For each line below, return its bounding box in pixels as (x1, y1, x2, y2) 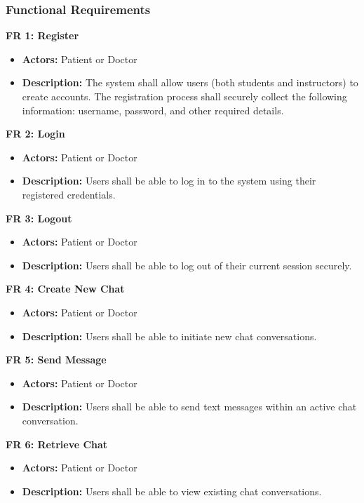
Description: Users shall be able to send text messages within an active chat (22, 399, 357, 414)
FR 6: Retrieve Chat (6, 436, 108, 451)
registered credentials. (22, 187, 116, 201)
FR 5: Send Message (6, 352, 107, 367)
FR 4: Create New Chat (6, 281, 125, 296)
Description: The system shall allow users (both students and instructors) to (22, 75, 358, 90)
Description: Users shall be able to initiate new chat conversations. (22, 328, 317, 343)
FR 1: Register (6, 28, 79, 43)
